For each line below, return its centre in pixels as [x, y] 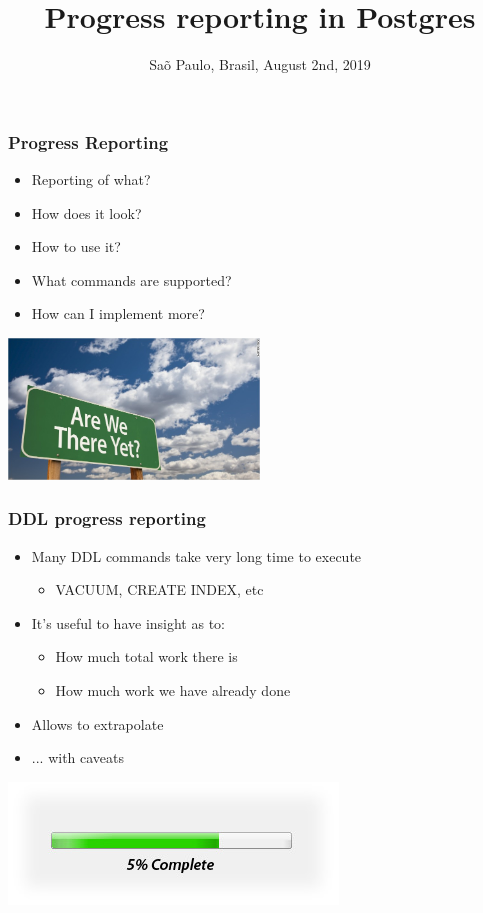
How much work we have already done [173, 690]
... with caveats [78, 757]
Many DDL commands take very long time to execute [196, 555]
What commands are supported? [131, 279]
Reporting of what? [91, 179]
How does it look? [86, 212]
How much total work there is [146, 656]
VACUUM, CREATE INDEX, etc [159, 589]
